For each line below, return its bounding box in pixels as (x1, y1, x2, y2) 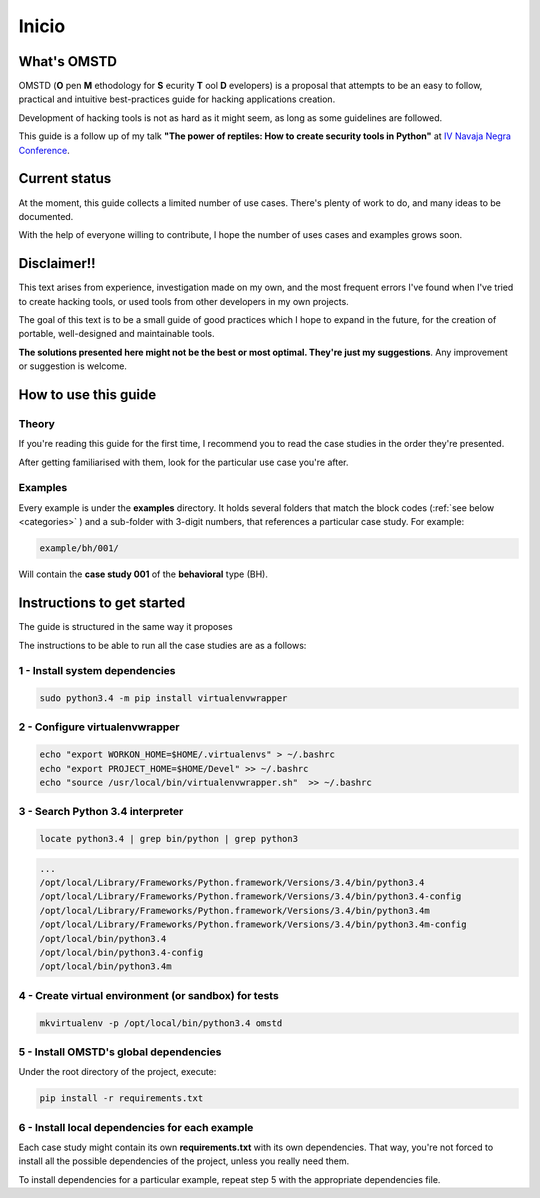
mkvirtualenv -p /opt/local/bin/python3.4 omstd (39, 1017, 283, 1029)
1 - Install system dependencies (18, 664, 176, 678)
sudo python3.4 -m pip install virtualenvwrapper (39, 693, 288, 704)
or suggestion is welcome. (18, 360, 127, 372)
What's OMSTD (18, 53, 117, 70)
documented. (18, 210, 74, 222)
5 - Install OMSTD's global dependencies (18, 1045, 222, 1059)
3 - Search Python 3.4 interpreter (18, 805, 184, 819)
